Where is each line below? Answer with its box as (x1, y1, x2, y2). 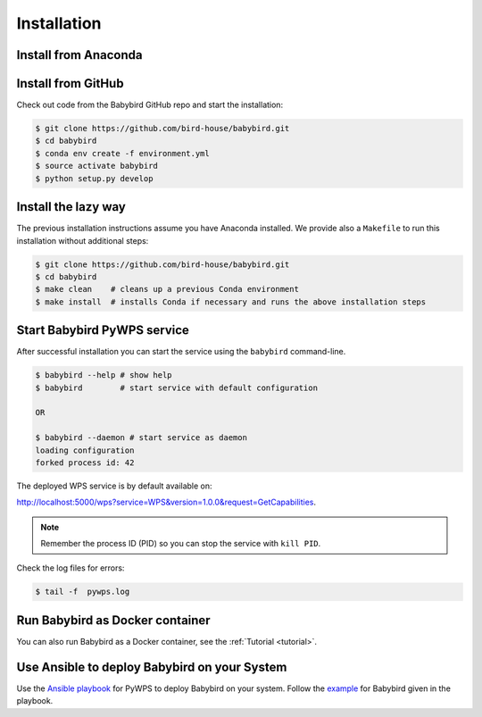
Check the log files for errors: (16, 563, 125, 573)
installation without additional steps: (16, 235, 149, 246)
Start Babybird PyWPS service (16, 322, 189, 338)
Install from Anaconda (16, 47, 143, 63)
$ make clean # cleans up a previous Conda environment (35, 284, 299, 295)
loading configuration (35, 445, 135, 455)
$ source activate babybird (35, 161, 158, 171)
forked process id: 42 (35, 457, 135, 468)
